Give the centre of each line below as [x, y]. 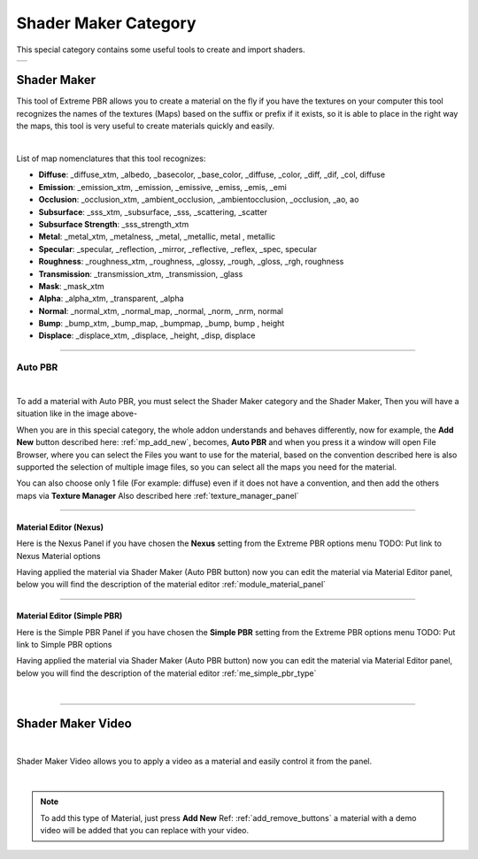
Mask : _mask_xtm [72, 286]
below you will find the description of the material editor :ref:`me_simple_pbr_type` [166, 673]
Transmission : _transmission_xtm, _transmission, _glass [141, 273]
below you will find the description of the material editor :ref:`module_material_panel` [171, 585]
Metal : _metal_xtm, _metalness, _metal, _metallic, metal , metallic [157, 237]
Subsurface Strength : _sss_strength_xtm [114, 224]
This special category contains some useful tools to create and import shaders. [161, 50]
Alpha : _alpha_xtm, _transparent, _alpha [112, 299]
